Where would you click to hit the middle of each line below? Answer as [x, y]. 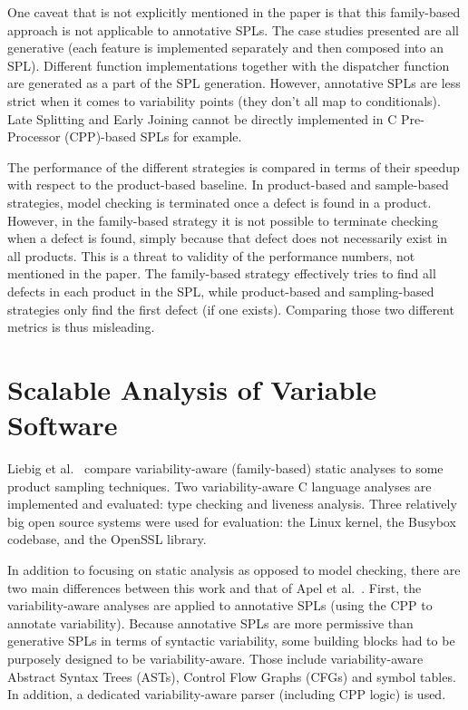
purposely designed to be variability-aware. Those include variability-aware [215, 658]
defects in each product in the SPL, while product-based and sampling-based [221, 291]
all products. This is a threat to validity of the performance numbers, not [211, 255]
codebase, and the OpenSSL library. [107, 539]
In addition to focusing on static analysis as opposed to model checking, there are [234, 569]
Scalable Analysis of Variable [192, 389]
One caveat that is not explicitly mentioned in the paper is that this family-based [234, 12]
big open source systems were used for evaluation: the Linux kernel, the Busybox [232, 521]
